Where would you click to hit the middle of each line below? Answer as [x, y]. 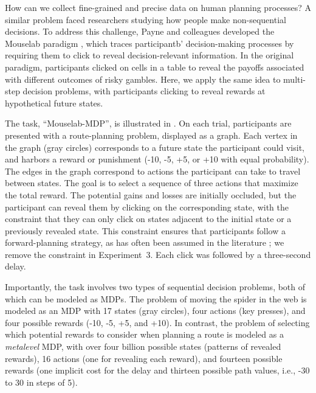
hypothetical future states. [54, 103]
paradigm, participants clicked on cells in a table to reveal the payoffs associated [155, 67]
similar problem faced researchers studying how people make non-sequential [146, 19]
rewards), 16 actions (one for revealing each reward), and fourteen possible [144, 358]
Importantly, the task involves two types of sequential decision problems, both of [155, 287]
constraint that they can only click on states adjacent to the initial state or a [148, 219]
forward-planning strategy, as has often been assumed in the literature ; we [145, 242]
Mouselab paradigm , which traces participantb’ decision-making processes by [149, 43]
